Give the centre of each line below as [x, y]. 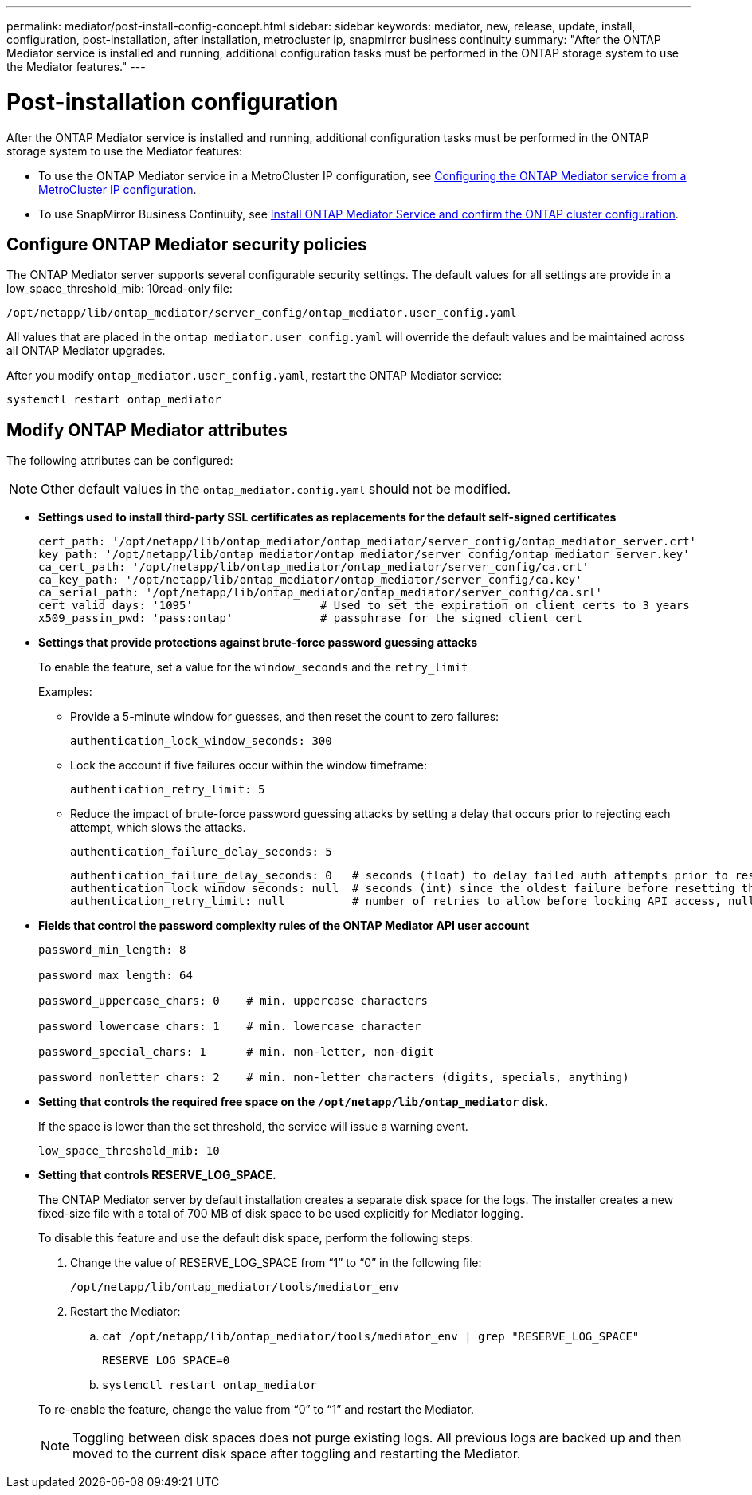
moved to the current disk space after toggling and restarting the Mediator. [297, 1454]
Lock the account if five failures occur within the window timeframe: [249, 765]
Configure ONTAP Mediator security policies [187, 244]
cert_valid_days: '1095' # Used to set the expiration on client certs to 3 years [364, 606]
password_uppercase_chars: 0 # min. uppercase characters [233, 1001]
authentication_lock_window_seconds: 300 [201, 741]
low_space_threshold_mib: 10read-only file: [119, 289]
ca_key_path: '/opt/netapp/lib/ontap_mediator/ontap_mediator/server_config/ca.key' [310, 580]
